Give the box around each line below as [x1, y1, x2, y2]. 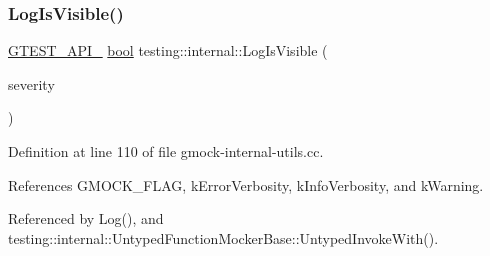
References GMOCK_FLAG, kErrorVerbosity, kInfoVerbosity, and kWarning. [8, 174, 484, 195]
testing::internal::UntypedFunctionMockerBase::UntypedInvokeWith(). [8, 227, 439, 248]
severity [8, 73, 55, 94]
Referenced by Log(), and [8, 208, 164, 229]
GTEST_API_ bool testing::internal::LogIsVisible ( [8, 40, 328, 61]
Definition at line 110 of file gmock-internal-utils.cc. [8, 141, 324, 161]
